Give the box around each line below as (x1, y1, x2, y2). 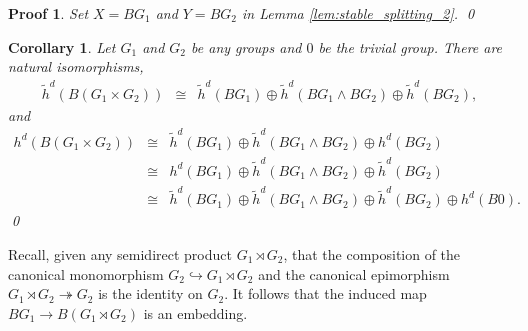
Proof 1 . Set (8, 3, 89, 23)
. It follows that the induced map (224, 283, 427, 304)
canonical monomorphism (8, 263, 164, 284)
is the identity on (98, 283, 203, 304)
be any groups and (191, 36, 302, 57)
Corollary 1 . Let (8, 36, 116, 57)
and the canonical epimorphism (258, 263, 450, 284)
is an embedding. (143, 302, 248, 323)
